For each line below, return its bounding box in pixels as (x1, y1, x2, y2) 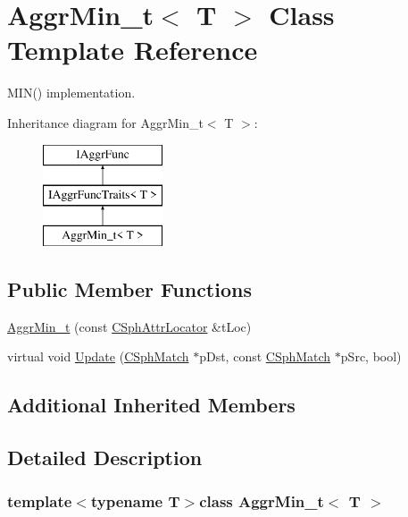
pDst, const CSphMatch (199, 347, 331, 366)
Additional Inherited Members (7, 391, 296, 419)
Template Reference (7, 31, 258, 68)
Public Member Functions (7, 275, 252, 302)
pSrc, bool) (340, 347, 402, 366)
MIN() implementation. (7, 83, 136, 102)
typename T (90, 490, 180, 513)
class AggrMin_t (199, 490, 324, 513)
